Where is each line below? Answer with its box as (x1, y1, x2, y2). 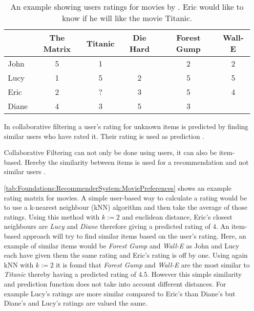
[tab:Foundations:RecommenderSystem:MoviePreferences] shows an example (4, 182, 232, 193)
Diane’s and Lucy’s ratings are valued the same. (4, 298, 148, 308)
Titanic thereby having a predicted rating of (4, 269, 136, 279)
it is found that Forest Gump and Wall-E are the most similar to (56, 259, 250, 269)
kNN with (4, 259, 34, 269)
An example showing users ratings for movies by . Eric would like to (10, 1, 244, 12)
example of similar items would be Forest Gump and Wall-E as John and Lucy (4, 240, 239, 250)
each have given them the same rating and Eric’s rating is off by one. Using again (4, 250, 248, 260)
